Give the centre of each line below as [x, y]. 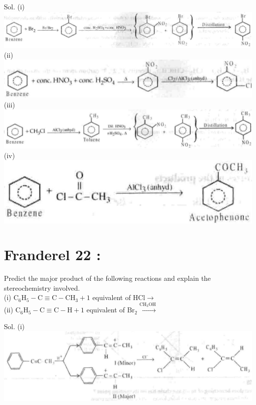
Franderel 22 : [52, 254]
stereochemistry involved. [42, 287]
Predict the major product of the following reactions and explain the [108, 278]
